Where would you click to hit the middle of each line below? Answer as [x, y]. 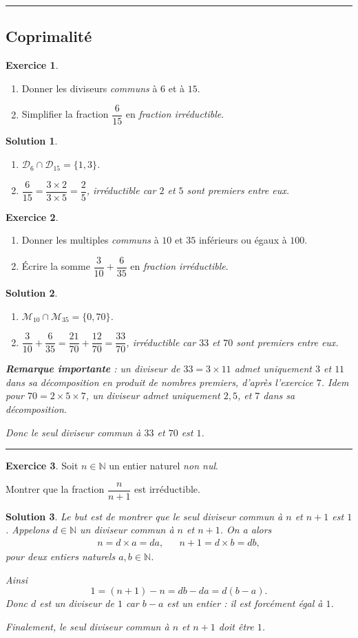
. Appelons [28, 530]
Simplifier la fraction [65, 114]
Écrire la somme [56, 266]
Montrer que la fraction [55, 489]
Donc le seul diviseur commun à [73, 432]
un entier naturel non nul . [164, 466]
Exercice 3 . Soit [42, 466]
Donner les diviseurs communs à [89, 88]
